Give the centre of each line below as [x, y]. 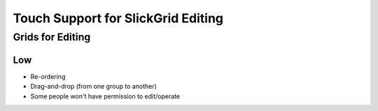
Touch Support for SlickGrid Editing [118, 18]
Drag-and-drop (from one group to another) [94, 87]
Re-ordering [48, 76]
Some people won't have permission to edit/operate [105, 96]
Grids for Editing [52, 37]
